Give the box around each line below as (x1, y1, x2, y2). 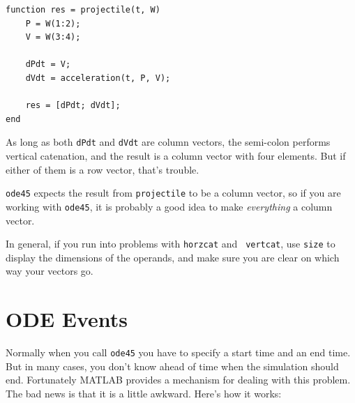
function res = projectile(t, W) (6, 5, 160, 15)
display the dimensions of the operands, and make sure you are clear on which (6, 250, 340, 264)
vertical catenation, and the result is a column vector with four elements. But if (6, 149, 346, 162)
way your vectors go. (6, 264, 93, 278)
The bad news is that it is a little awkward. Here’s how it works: (6, 386, 282, 400)
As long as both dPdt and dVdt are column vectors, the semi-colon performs (6, 135, 331, 149)
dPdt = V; (25, 59, 71, 70)
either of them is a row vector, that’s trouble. (6, 162, 199, 176)
